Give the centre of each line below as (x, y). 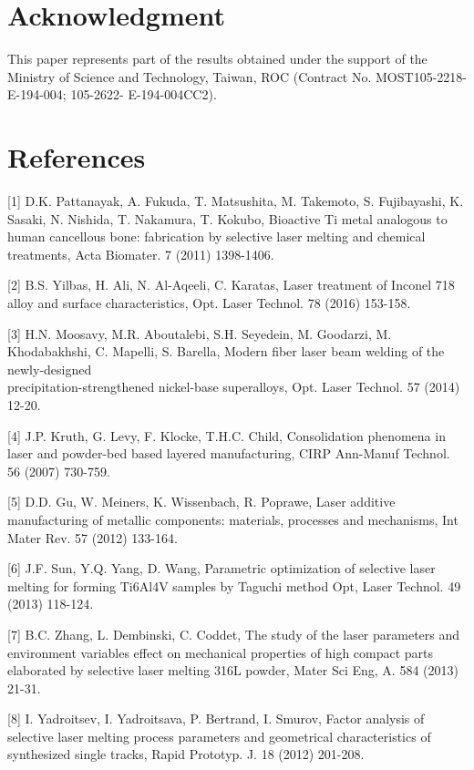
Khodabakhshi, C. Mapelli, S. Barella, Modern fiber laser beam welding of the (226, 351)
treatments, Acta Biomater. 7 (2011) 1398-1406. (141, 254)
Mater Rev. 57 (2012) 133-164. (93, 537)
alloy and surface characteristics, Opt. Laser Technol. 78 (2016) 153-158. (209, 303)
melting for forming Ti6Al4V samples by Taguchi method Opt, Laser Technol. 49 (234, 585)
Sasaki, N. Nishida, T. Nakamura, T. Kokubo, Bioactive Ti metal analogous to (227, 218)
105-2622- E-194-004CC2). (144, 94)
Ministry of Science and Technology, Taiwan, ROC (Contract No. (190, 76)
